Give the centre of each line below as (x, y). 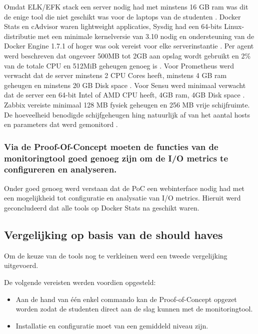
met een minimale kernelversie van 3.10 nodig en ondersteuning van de (146, 36)
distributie (20, 36)
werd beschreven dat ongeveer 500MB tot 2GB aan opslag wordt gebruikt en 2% (127, 55)
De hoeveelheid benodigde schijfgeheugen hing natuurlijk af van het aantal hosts (127, 114)
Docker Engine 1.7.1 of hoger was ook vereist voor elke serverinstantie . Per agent (129, 46)
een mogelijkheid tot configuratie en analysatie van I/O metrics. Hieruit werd (122, 198)
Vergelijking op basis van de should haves (113, 234)
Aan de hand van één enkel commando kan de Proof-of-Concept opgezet (126, 299)
